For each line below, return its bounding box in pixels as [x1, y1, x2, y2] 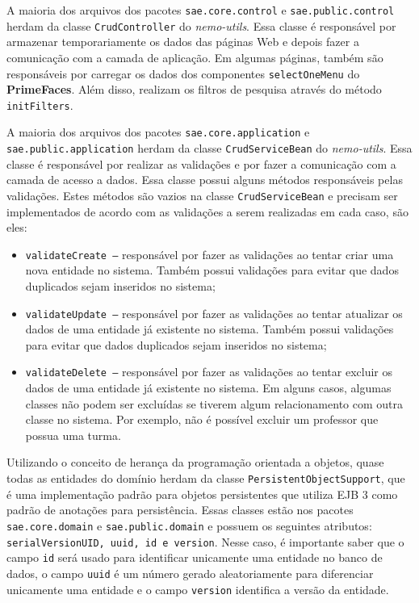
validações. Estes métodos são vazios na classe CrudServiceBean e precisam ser [6, 186, 398, 203]
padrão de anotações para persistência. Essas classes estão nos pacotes [6, 501, 354, 518]
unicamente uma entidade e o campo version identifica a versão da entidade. [6, 580, 389, 597]
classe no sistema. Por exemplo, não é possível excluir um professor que [25, 411, 379, 428]
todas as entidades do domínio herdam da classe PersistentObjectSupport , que [6, 470, 405, 487]
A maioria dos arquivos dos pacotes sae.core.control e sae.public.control [6, 2, 395, 18]
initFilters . [6, 96, 73, 113]
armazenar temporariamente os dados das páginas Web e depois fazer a [6, 33, 359, 50]
